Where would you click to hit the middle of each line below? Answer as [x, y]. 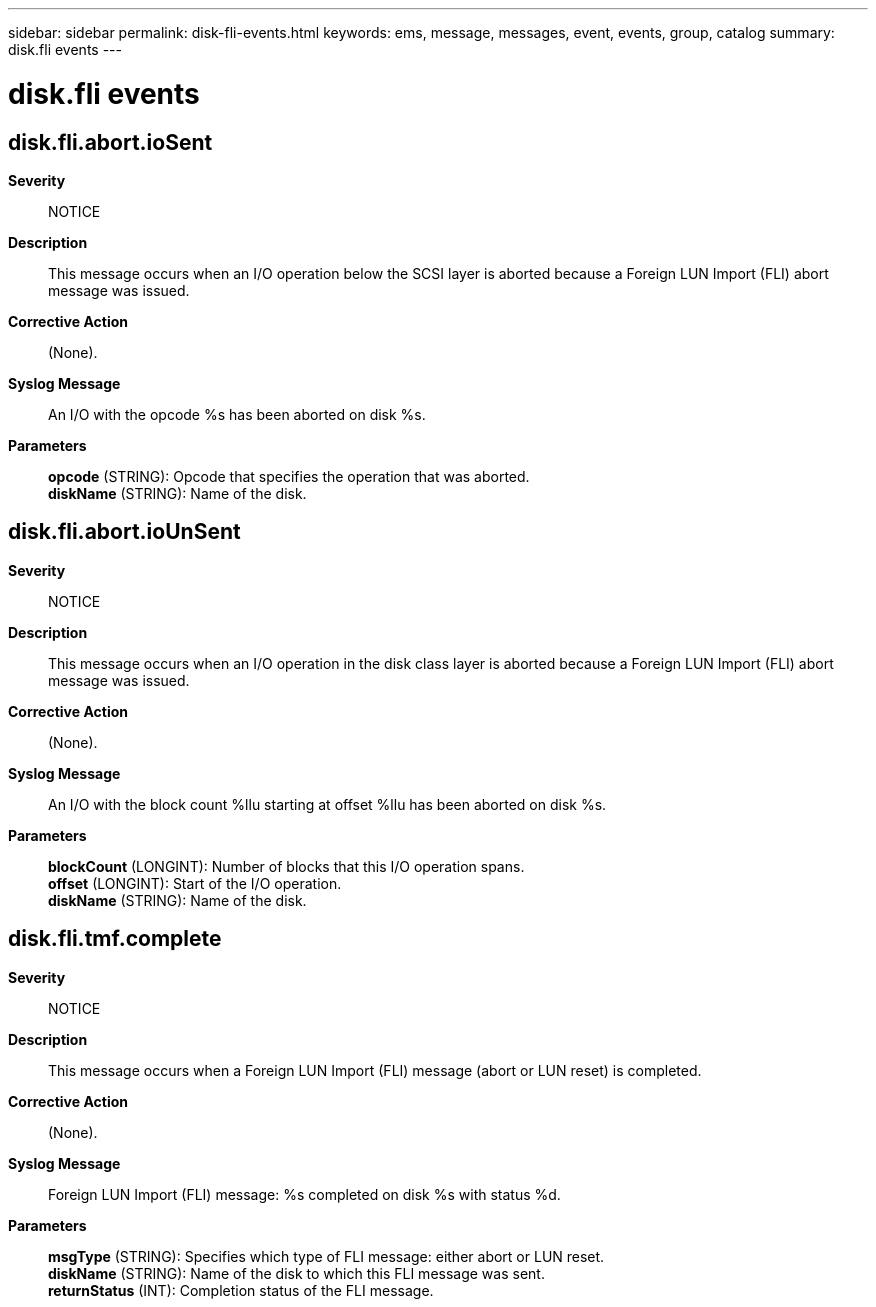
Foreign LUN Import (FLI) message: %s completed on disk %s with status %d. [304, 1194]
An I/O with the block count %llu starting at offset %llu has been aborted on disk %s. [327, 804]
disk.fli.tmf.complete [115, 939]
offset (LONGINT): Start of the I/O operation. [195, 883]
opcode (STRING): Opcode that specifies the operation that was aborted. [289, 476]
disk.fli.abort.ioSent [110, 142]
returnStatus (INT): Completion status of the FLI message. [241, 1290]
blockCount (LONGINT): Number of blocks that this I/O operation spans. [286, 866]
